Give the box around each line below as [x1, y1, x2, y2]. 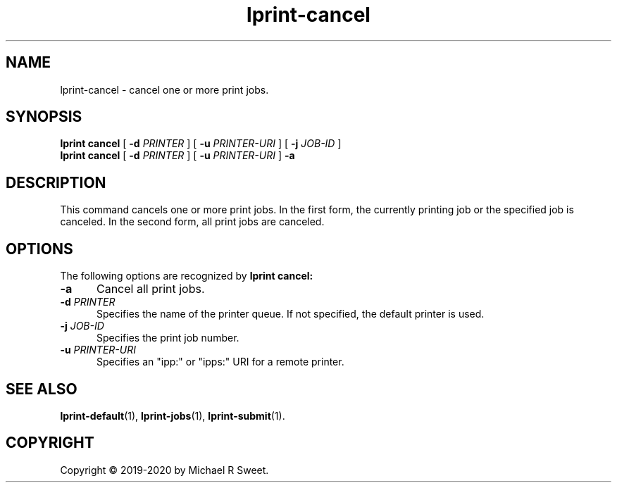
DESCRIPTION [6, 173, 106, 192]
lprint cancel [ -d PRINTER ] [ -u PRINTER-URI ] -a [60, 149, 295, 162]
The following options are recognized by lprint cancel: [60, 270, 313, 282]
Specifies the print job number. [96, 332, 239, 344]
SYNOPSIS [6, 108, 82, 126]
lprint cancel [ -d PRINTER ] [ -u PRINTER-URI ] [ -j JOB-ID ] [60, 137, 342, 150]
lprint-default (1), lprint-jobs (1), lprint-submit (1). [60, 409, 285, 422]
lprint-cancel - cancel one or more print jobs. [60, 83, 269, 96]
